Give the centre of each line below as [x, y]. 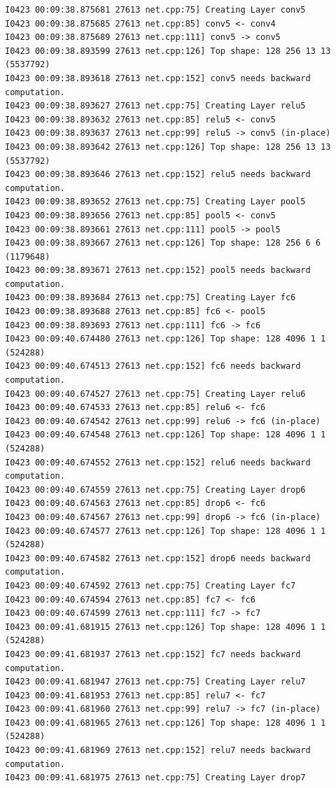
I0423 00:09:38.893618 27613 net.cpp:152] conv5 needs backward [158, 78]
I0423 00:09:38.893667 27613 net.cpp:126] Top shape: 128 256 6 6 [163, 243]
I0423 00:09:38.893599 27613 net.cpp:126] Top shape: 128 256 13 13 [168, 51]
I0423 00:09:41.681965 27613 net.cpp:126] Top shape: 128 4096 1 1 [166, 723]
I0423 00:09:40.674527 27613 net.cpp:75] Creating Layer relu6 [155, 394]
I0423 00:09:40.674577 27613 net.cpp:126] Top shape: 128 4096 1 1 [166, 531]
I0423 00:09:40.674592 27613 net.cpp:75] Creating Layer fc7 [150, 585]
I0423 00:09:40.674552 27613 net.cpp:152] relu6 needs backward [158, 462]
